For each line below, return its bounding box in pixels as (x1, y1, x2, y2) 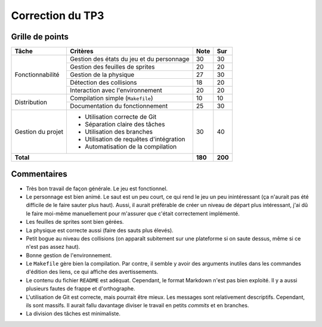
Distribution (14, 98, 48, 106)
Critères (69, 47, 94, 55)
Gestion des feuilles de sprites (69, 63, 155, 71)
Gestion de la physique (69, 70, 135, 79)
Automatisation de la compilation (84, 143, 177, 151)
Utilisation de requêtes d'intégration (84, 135, 185, 143)
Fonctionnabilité (14, 70, 60, 79)
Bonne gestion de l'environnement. (26, 251, 112, 259)
